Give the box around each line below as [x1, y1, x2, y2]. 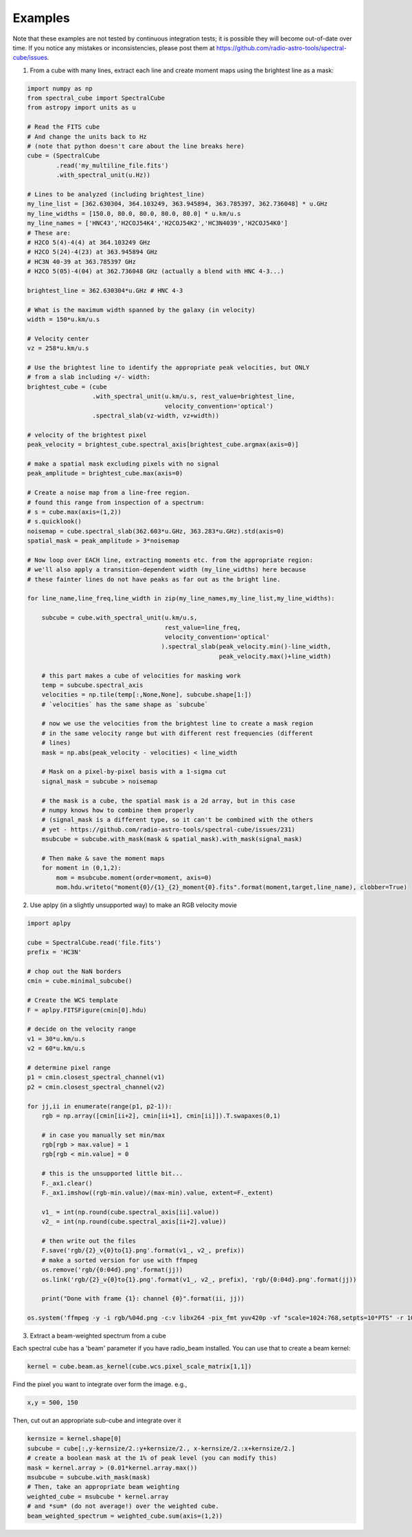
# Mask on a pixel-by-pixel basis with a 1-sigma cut [41, 767, 227, 776]
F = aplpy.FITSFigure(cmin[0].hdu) [27, 1006, 147, 1014]
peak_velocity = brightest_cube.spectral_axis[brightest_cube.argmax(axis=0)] [27, 441, 299, 448]
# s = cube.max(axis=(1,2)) [27, 508, 122, 516]
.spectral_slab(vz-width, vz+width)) [92, 411, 220, 419]
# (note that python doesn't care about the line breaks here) [27, 142, 245, 151]
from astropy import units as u [27, 104, 137, 111]
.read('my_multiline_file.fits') [56, 162, 169, 169]
